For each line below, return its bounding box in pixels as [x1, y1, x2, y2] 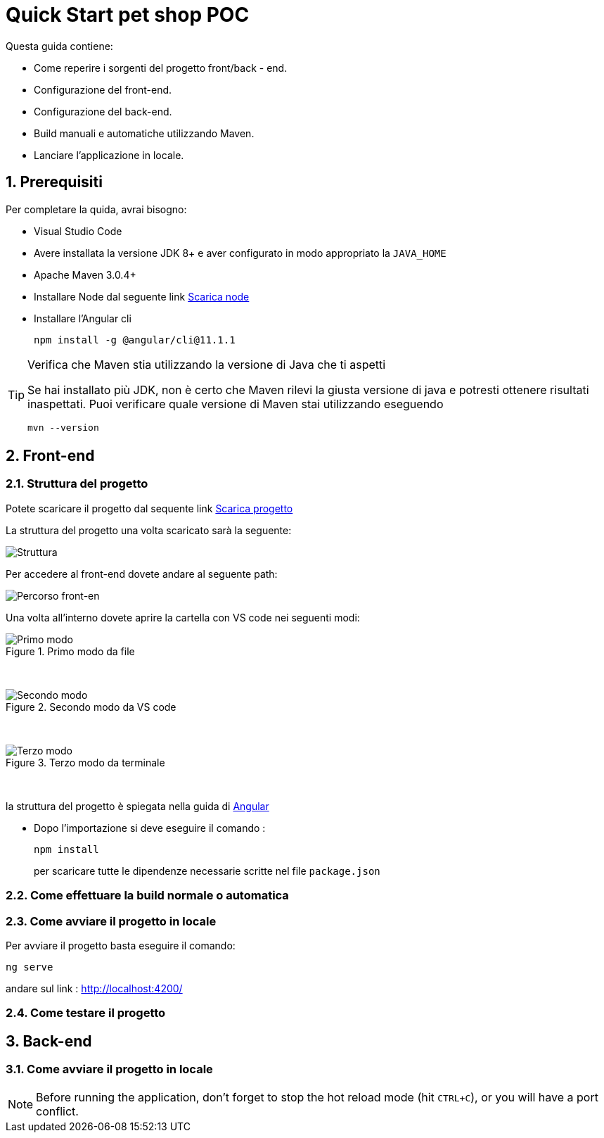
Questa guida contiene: [6, 39, 113, 52]
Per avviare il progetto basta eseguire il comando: [6, 939, 236, 952]
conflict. [36, 1104, 79, 1118]
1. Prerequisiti [6, 173, 103, 191]
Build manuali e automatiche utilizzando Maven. [34, 127, 255, 139]
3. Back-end [6, 1032, 92, 1050]
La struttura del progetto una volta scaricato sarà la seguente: [6, 524, 292, 536]
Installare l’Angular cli [34, 312, 131, 324]
